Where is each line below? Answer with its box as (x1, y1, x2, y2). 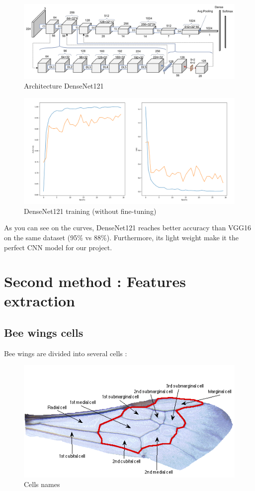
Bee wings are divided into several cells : (4, 348, 127, 358)
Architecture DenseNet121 (24, 81, 104, 91)
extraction (4, 291, 75, 311)
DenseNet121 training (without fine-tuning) (24, 205, 157, 216)
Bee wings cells (4, 325, 84, 340)
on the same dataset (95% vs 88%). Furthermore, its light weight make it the (4, 232, 239, 242)
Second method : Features (4, 271, 186, 292)
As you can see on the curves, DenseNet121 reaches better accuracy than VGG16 (4, 222, 252, 233)
